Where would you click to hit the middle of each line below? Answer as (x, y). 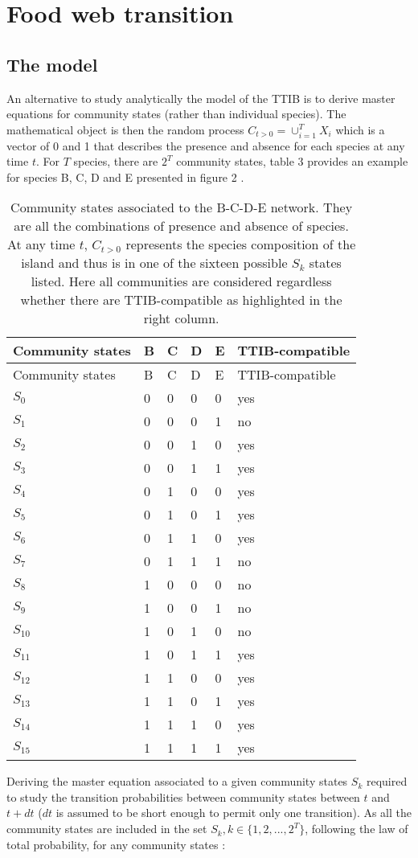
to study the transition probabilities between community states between (183, 796)
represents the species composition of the (241, 244)
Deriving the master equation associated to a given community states (177, 781)
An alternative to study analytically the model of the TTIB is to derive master (201, 98)
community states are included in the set (107, 829)
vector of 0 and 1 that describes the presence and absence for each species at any (206, 145)
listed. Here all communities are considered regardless (181, 281)
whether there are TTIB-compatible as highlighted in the (181, 300)
